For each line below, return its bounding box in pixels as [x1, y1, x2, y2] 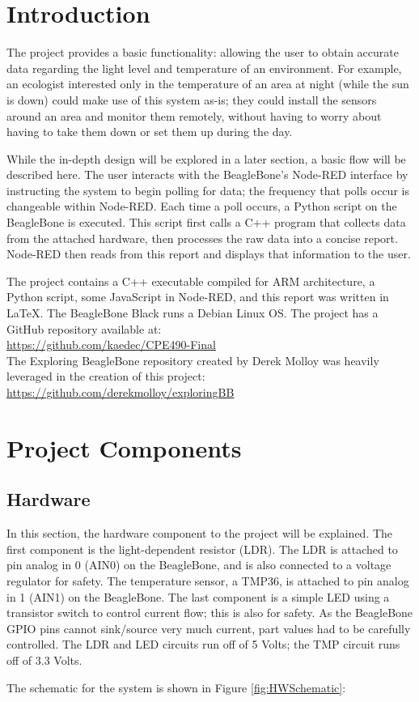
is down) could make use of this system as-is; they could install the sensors [6, 91, 377, 108]
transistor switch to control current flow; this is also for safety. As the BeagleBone [6, 604, 413, 621]
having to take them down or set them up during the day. [6, 123, 293, 140]
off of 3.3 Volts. [6, 651, 83, 668]
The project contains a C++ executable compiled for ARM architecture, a [6, 272, 375, 289]
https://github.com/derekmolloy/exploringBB [6, 384, 235, 400]
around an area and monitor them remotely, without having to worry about [6, 107, 382, 124]
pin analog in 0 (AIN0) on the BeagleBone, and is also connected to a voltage [6, 556, 391, 573]
